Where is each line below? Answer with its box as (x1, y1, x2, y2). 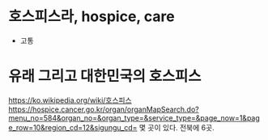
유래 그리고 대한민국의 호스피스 (8, 67, 202, 86)
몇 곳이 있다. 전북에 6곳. (138, 122, 215, 132)
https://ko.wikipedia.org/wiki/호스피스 (8, 95, 132, 105)
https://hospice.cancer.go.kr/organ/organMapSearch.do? (8, 104, 200, 114)
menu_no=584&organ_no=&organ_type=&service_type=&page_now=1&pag (8, 112, 261, 122)
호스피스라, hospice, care (8, 7, 176, 26)
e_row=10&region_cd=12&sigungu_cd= (8, 122, 138, 132)
